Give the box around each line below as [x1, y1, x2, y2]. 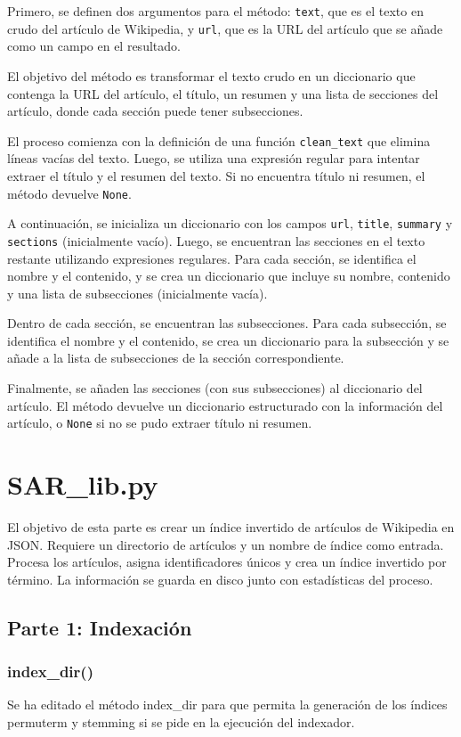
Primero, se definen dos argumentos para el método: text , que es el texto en [7, 2, 424, 20]
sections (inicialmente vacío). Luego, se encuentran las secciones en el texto [7, 231, 425, 250]
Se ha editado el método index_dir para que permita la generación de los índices [7, 695, 448, 714]
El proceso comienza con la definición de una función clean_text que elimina [7, 131, 431, 150]
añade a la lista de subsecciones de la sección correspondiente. [7, 348, 344, 367]
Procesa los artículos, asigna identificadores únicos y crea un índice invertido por [7, 553, 447, 571]
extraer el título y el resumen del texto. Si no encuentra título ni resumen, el [7, 166, 425, 184]
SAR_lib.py [7, 466, 158, 503]
